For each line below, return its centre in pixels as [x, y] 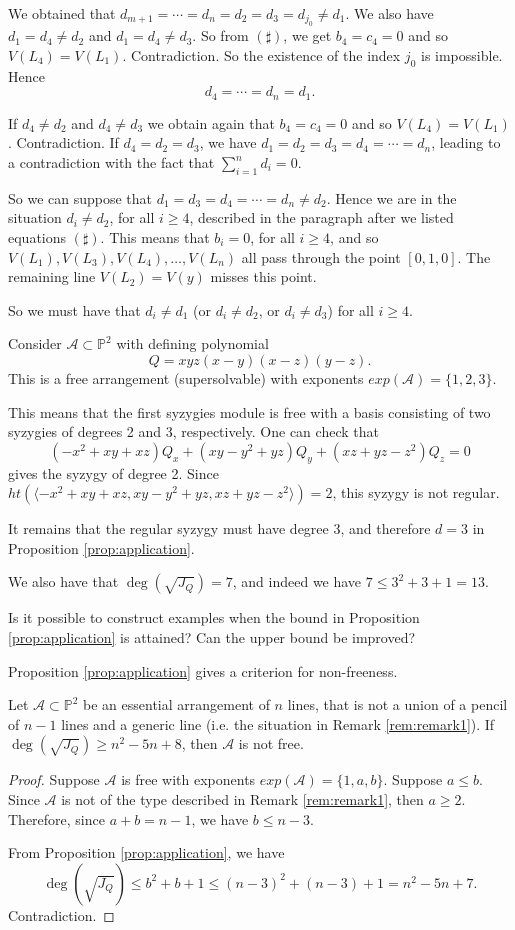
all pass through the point [321, 256]
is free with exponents [188, 779]
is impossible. [461, 55]
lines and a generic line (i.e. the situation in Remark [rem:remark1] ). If [278, 723]
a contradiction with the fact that [111, 162]
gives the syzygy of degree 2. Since [113, 472]
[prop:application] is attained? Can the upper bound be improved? [212, 636]
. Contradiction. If [63, 142]
